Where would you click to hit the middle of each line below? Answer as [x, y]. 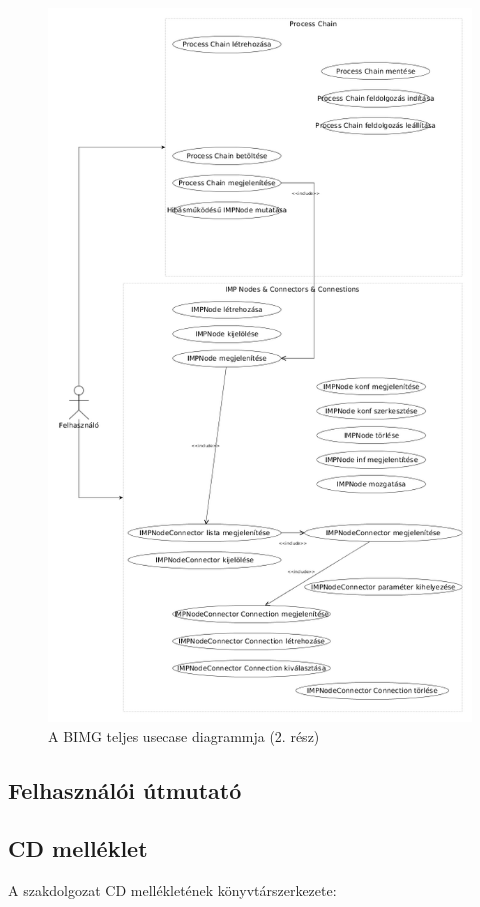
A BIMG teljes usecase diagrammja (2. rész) [184, 735]
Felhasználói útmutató [125, 789]
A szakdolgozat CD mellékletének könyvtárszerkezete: [172, 890]
